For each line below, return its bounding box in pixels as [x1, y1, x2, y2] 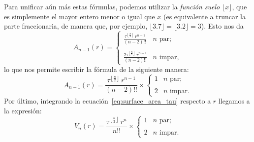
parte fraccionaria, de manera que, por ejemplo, [4, 21, 148, 31]
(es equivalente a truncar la [163, 11, 246, 21]
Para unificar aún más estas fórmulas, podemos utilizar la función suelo [4, 1, 220, 11]
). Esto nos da [201, 21, 244, 31]
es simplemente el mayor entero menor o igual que [4, 11, 155, 21]
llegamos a [218, 96, 250, 106]
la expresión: [4, 105, 42, 115]
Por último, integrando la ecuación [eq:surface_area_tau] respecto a [4, 96, 211, 106]
